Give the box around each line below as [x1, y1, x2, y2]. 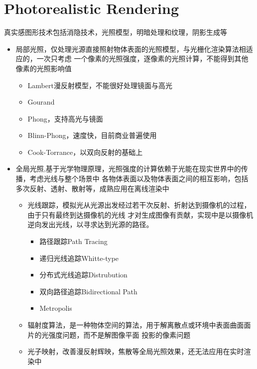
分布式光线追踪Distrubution [39, 269, 128, 280]
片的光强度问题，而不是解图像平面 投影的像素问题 [27, 329, 191, 340]
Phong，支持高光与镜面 [27, 113, 103, 123]
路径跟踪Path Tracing [39, 236, 108, 246]
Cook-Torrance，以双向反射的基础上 [27, 146, 143, 157]
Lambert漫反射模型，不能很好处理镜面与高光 [27, 80, 172, 90]
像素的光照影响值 [15, 63, 72, 73]
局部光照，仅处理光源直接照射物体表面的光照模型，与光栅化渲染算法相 [15, 43, 246, 54]
